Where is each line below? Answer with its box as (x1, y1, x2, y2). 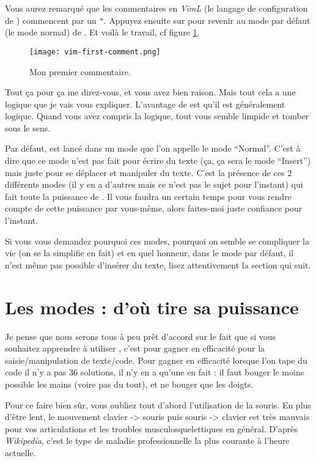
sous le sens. (5, 121, 51, 134)
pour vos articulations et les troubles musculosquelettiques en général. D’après (5, 422, 298, 435)
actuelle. (5, 446, 36, 459)
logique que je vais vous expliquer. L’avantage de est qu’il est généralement (5, 97, 285, 110)
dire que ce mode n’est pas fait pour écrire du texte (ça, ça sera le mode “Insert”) (5, 154, 311, 167)
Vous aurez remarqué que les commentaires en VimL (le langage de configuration (5, 2, 308, 14)
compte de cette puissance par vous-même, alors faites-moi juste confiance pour (5, 202, 303, 215)
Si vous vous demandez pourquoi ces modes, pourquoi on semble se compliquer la (5, 234, 309, 247)
